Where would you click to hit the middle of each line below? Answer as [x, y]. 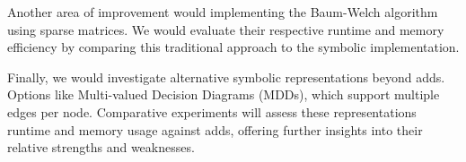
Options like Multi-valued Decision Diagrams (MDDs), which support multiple [224, 94]
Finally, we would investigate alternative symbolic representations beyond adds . [226, 77]
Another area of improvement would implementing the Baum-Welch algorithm [223, 12]
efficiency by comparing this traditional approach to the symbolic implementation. [233, 47]
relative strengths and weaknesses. [101, 147]
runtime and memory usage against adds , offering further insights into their [215, 129]
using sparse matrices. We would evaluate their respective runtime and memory [226, 29]
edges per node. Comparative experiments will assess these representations [212, 111]
